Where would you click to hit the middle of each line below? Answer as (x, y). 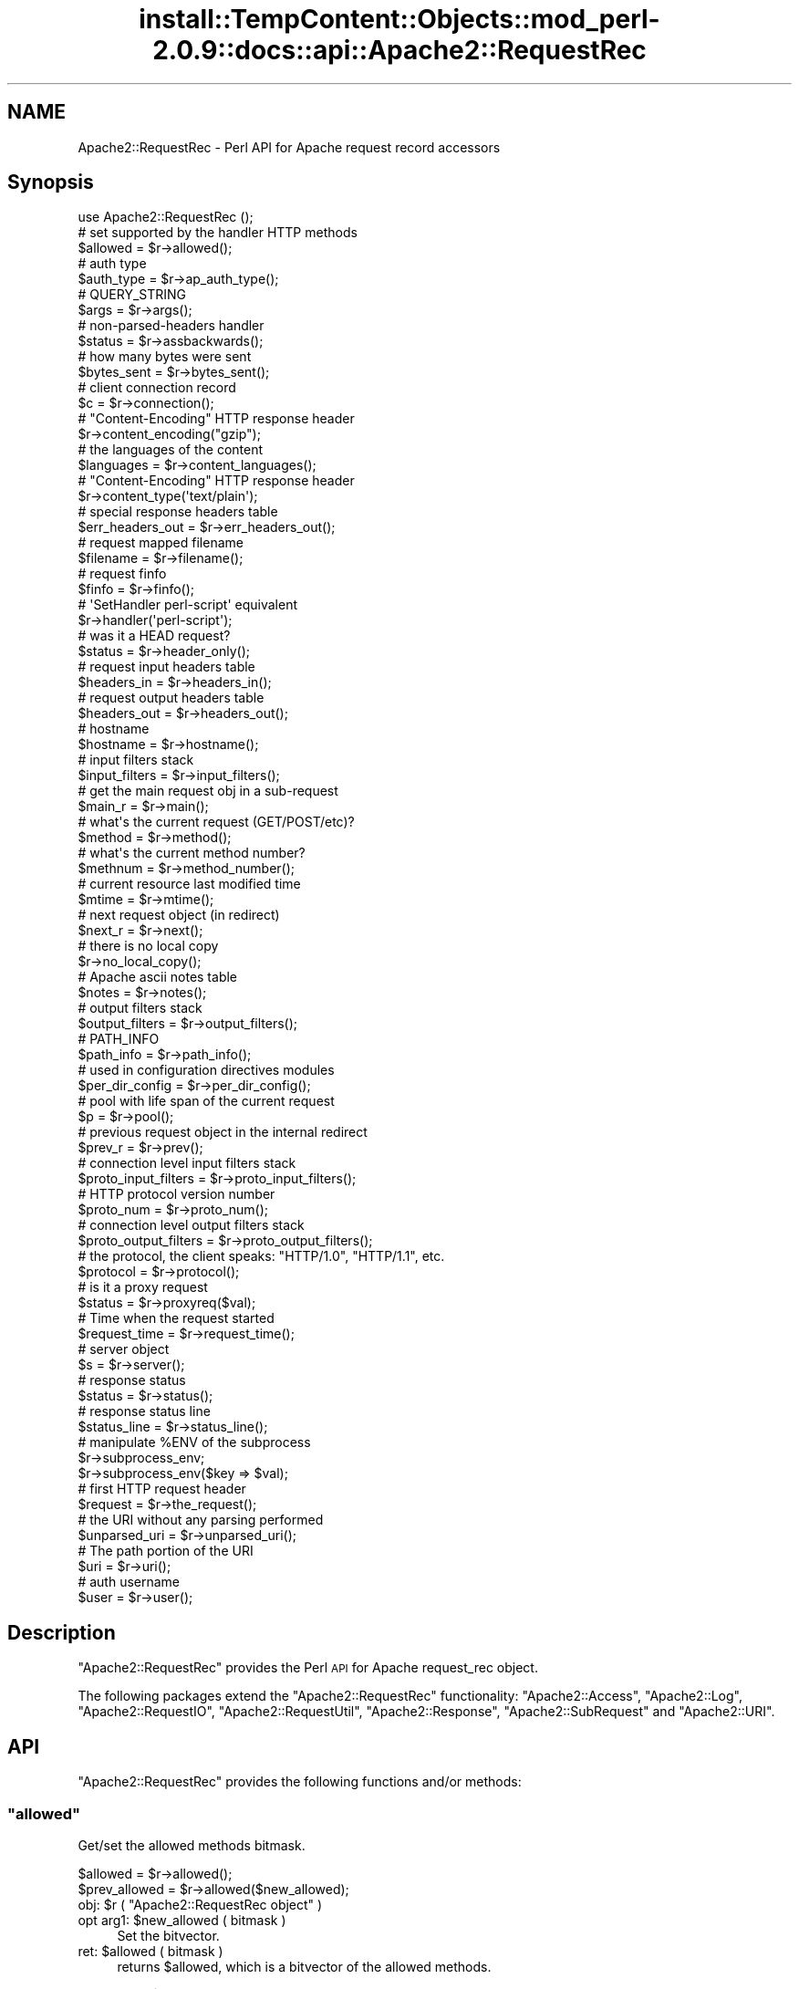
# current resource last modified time (189, 884)
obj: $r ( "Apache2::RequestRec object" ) (200, 1904)
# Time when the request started (176, 1318)
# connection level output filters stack (191, 1225)
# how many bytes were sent (165, 357)
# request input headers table (166, 667)
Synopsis (51, 182)
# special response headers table (178, 512)
